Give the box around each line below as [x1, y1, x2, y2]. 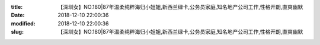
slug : [11, 28, 24, 36]
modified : [11, 20, 36, 27]
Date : [11, 12, 25, 19]
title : [11, 4, 23, 10]
